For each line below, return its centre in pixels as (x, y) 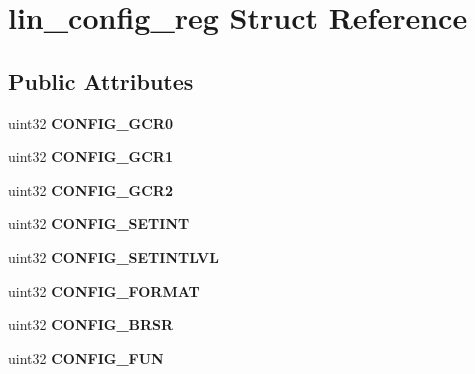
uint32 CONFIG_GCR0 (91, 122)
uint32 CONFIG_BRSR (91, 324)
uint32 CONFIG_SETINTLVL (113, 256)
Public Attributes (101, 80)
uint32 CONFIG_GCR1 (91, 156)
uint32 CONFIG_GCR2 (91, 189)
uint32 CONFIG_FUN (86, 357)
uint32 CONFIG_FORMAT (104, 290)
